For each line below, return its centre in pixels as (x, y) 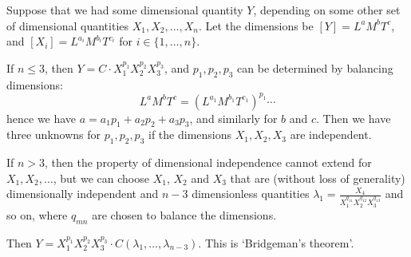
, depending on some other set (327, 10)
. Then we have (354, 118)
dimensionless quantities (251, 194)
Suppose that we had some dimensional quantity (125, 10)
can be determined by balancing (315, 67)
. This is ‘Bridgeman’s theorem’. (276, 242)
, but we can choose (101, 178)
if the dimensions (190, 134)
